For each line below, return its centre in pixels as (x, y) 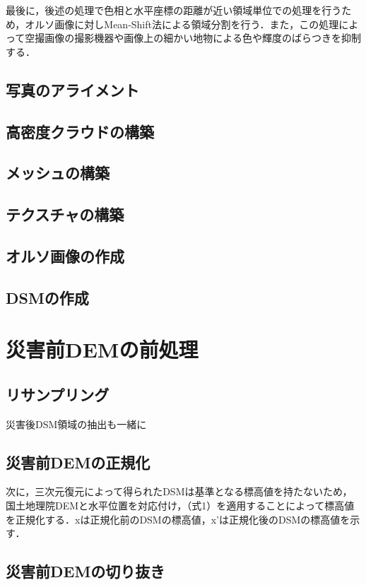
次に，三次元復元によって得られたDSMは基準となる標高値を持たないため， (179, 491)
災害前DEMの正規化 (78, 462)
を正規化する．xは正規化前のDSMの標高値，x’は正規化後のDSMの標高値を (178, 519)
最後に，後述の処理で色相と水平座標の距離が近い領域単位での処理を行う (174, 10)
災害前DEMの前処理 (102, 349)
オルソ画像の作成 (65, 255)
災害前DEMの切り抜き (85, 571)
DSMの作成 (47, 297)
